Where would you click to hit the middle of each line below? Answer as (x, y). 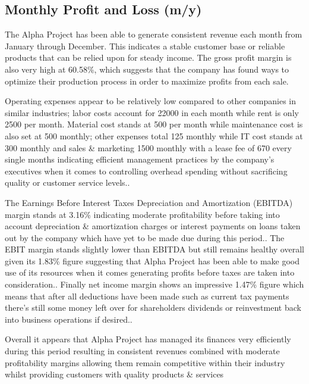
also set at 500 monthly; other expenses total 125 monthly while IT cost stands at (154, 135)
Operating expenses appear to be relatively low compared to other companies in (151, 101)
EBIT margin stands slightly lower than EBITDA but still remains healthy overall (154, 249)
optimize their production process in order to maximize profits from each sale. (147, 81)
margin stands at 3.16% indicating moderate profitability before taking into (142, 214)
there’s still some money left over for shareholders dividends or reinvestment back (153, 307)
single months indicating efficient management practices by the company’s (140, 159)
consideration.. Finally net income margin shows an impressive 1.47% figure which (154, 284)
